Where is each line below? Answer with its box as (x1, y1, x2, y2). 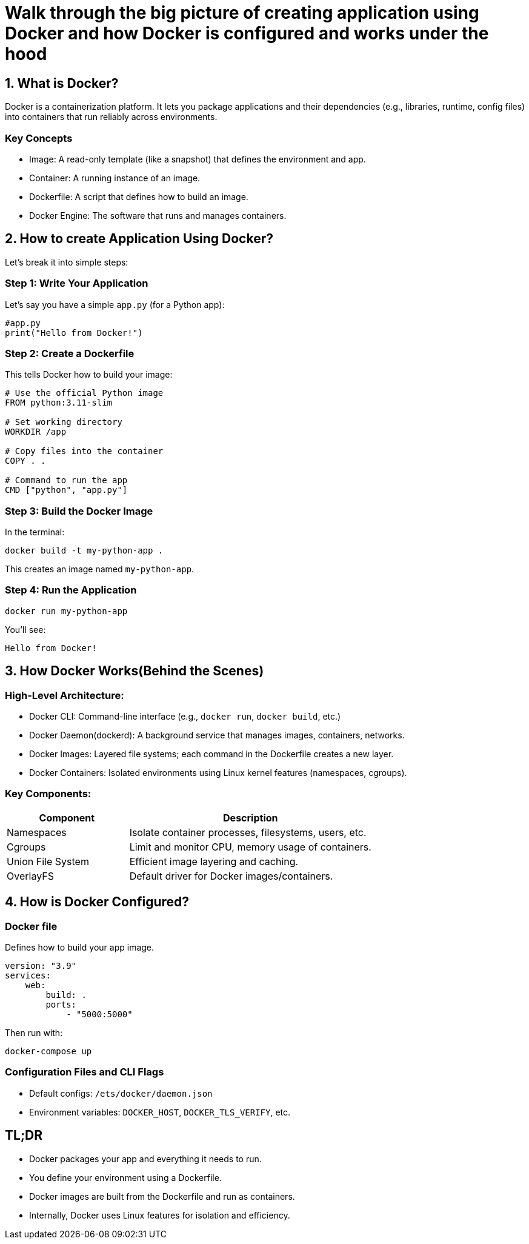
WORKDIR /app (5, 427, 67, 437)
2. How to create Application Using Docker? (5, 231, 273, 247)
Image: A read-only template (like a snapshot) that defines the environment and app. (29, 153, 366, 164)
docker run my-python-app (5, 606, 128, 616)
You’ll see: (5, 624, 46, 635)
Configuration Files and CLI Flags (5, 1066, 164, 1078)
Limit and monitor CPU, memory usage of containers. (129, 840, 371, 853)
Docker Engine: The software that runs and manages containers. (29, 210, 287, 221)
